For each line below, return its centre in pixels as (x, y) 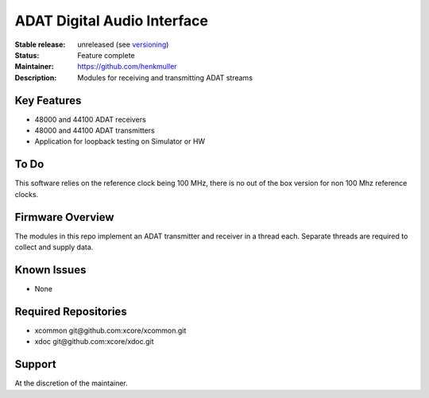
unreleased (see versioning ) (123, 44)
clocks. (27, 194)
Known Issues (50, 270)
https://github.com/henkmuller (128, 67)
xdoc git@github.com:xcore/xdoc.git (94, 342)
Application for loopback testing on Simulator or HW (120, 141)
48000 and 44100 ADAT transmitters (95, 130)
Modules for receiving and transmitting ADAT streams (165, 77)
